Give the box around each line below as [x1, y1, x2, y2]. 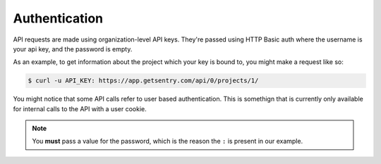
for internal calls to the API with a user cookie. [13, 104, 147, 113]
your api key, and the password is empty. [13, 44, 133, 53]
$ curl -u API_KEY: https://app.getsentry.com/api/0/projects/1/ [28, 77, 259, 84]
